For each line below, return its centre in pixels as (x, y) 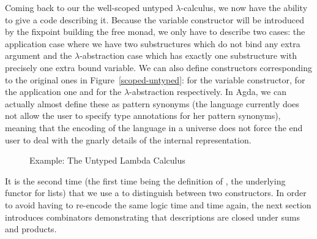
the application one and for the (63, 92)
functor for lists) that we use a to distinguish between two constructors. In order (156, 193)
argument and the (39, 55)
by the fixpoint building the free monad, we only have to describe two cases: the (155, 32)
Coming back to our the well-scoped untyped (89, 7)
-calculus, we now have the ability (244, 7)
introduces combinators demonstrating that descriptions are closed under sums (152, 217)
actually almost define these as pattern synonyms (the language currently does (152, 103)
